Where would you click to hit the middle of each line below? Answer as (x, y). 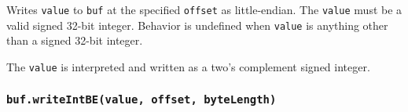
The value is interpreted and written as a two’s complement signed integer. (188, 66)
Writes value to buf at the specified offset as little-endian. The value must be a (204, 9)
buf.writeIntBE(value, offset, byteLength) (142, 100)
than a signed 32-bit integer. (75, 40)
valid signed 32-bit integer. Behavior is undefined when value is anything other (197, 25)
